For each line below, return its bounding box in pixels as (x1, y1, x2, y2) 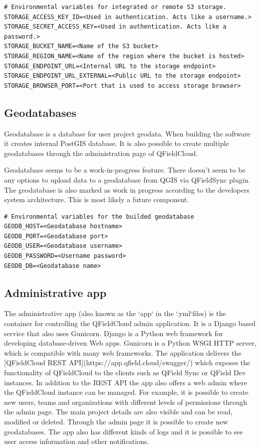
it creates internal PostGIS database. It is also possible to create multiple (4, 138, 229, 148)
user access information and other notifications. (4, 436, 149, 446)
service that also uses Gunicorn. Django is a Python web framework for (4, 328, 223, 338)
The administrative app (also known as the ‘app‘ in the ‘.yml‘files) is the (4, 308, 226, 319)
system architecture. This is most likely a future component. (4, 194, 189, 205)
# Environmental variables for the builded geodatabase (4, 213, 194, 220)
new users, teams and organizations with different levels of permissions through (4, 396, 247, 407)
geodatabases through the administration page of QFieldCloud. (4, 147, 198, 158)
